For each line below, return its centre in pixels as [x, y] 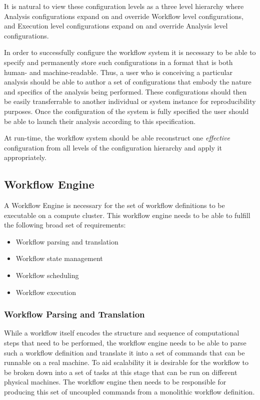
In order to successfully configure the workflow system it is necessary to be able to [130, 52]
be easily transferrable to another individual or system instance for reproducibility [130, 101]
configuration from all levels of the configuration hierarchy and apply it [113, 147]
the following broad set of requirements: [65, 225]
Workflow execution [46, 292]
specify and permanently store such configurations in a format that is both [118, 62]
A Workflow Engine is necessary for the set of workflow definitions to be [114, 205]
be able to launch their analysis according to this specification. [100, 121]
